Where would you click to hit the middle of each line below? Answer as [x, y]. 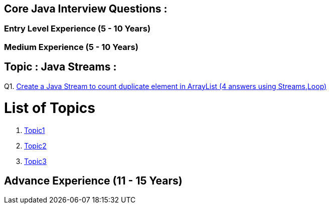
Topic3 [35, 161]
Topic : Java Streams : [60, 67]
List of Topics [50, 108]
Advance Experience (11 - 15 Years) [93, 180]
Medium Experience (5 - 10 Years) [71, 47]
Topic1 [35, 130]
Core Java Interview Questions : [86, 9]
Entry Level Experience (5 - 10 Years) [77, 29]
